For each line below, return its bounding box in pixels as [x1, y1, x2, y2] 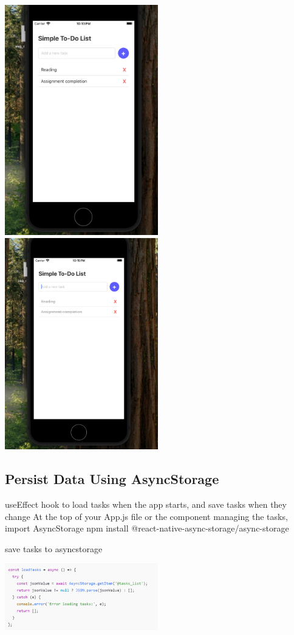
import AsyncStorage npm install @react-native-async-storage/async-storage [5, 522, 289, 535]
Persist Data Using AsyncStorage [5, 469, 219, 488]
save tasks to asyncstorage [5, 542, 103, 555]
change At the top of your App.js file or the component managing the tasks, [5, 510, 288, 522]
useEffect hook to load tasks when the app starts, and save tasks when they [5, 498, 287, 511]
